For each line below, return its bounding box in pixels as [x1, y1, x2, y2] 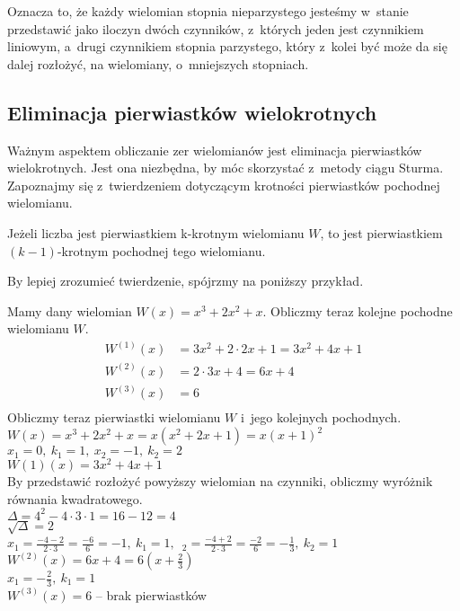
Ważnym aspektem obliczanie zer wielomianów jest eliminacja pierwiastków [7, 140, 422, 159]
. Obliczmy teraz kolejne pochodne [262, 301, 453, 320]
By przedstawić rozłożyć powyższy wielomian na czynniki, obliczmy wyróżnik [7, 471, 433, 490]
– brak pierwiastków [95, 585, 207, 604]
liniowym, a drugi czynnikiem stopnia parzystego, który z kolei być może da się [7, 37, 447, 56]
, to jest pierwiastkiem [320, 223, 443, 242]
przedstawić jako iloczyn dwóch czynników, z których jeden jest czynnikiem [7, 19, 424, 38]
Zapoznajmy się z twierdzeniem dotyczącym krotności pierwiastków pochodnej [7, 175, 440, 194]
